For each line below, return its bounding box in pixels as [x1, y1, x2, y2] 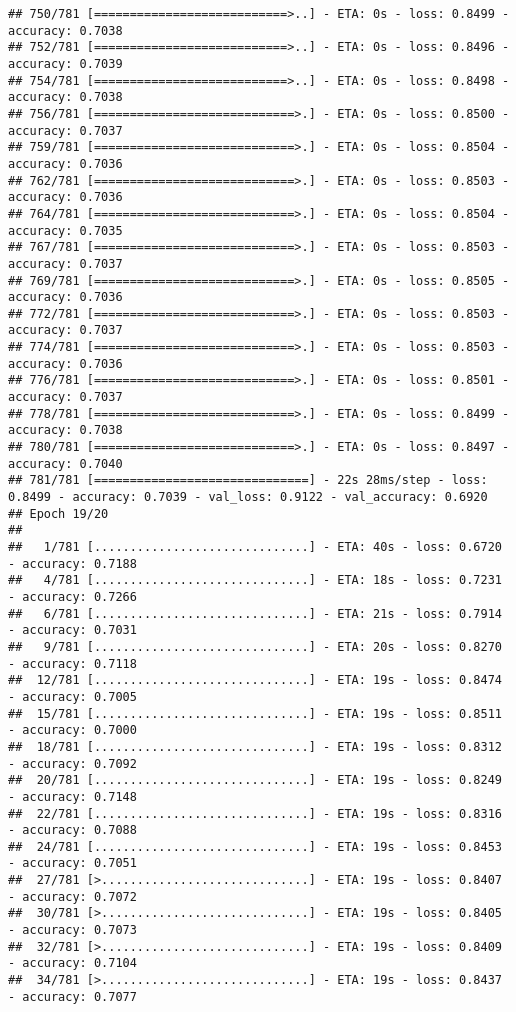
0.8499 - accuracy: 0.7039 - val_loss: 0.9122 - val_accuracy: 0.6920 [8, 490, 488, 505]
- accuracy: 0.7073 [8, 923, 137, 938]
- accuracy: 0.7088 [8, 823, 137, 838]
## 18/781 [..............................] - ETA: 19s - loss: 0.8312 [8, 739, 502, 754]
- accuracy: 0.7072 [8, 889, 137, 904]
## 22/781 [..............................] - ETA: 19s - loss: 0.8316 [8, 806, 502, 821]
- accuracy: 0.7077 [8, 989, 137, 1004]
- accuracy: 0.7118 [8, 656, 137, 671]
